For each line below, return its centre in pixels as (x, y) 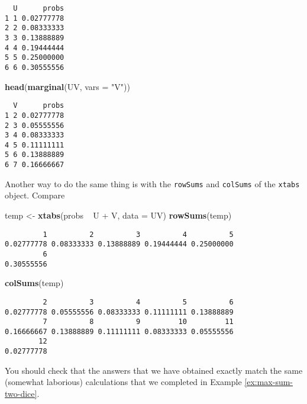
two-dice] (21, 393)
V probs (39, 106)
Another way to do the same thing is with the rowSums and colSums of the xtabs (152, 183)
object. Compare (35, 195)
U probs (39, 8)
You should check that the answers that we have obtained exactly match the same (154, 370)
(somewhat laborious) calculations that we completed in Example (123, 382)
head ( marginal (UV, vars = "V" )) (67, 86)
